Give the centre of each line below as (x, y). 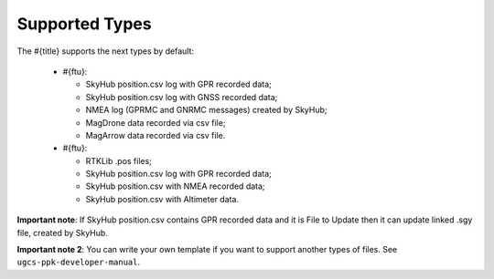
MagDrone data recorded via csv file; (156, 122)
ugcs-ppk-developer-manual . (79, 262)
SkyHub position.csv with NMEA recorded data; (175, 186)
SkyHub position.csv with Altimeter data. (162, 199)
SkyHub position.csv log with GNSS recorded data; (182, 97)
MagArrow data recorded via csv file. (156, 135)
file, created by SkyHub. (63, 232)
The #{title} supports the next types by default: (106, 51)
